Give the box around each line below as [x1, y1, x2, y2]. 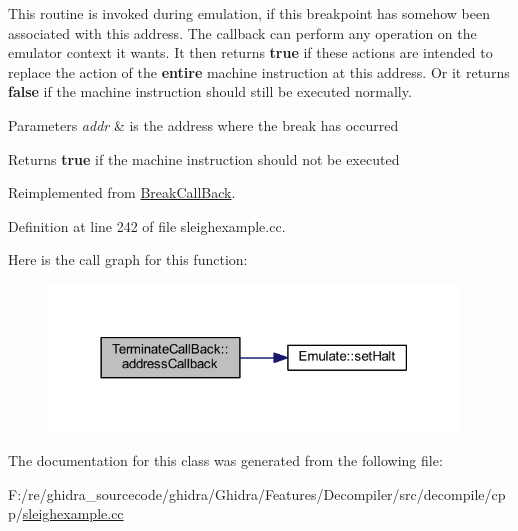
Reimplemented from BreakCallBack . [8, 182, 236, 203]
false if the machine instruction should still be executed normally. [8, 81, 412, 102]
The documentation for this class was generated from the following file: [8, 449, 443, 470]
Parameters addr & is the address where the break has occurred [8, 114, 399, 135]
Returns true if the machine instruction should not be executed [8, 148, 400, 169]
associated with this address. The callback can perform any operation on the [8, 22, 477, 43]
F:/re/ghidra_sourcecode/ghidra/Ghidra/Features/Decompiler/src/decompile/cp [8, 483, 506, 504]
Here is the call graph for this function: [8, 249, 248, 270]
